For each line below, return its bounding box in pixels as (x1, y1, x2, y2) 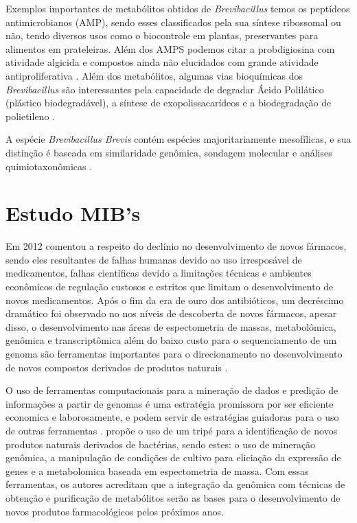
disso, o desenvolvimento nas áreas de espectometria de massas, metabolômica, (5, 319, 336, 334)
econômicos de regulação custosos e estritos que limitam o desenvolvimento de (5, 279, 334, 294)
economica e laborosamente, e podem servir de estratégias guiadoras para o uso (5, 410, 339, 424)
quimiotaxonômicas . (5, 159, 93, 173)
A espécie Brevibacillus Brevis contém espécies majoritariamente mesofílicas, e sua (5, 132, 352, 146)
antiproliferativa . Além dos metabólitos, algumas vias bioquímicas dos (5, 68, 303, 82)
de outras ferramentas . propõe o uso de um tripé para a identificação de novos (5, 423, 338, 437)
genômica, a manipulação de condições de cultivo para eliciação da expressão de (5, 450, 341, 465)
